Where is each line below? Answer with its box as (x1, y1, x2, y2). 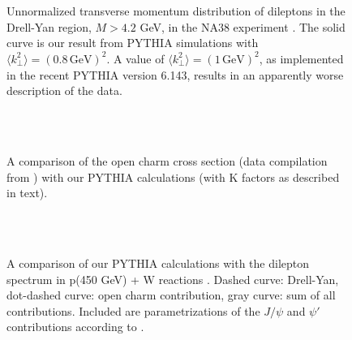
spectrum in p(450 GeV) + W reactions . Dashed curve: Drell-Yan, (6, 270, 339, 287)
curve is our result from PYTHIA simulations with (6, 34, 259, 51)
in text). (6, 184, 48, 201)
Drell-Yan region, (6, 18, 92, 35)
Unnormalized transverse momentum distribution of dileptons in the (6, 2, 346, 19)
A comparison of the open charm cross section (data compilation (6, 152, 328, 169)
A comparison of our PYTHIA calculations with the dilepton (6, 254, 310, 271)
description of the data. (6, 82, 122, 99)
